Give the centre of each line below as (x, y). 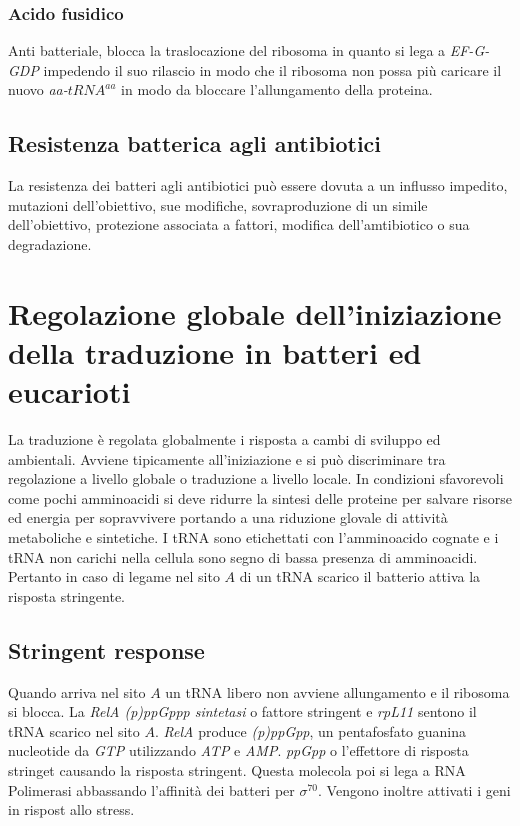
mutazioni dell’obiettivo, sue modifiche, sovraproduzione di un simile (218, 204)
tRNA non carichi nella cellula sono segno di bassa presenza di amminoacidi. (243, 556)
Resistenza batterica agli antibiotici (195, 143)
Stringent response (106, 649)
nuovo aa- (38, 89)
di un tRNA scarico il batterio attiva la (360, 576)
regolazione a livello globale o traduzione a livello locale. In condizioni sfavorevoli (256, 478)
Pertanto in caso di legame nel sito (114, 576)
